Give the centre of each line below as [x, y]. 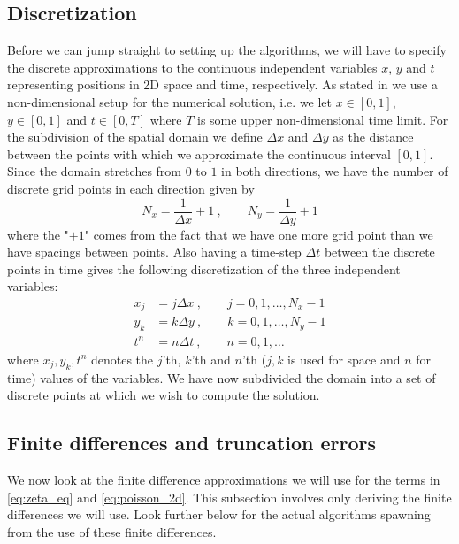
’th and [211, 359]
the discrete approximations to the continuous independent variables [192, 67]
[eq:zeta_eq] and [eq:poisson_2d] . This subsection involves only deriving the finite [229, 497]
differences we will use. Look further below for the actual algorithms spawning [219, 514]
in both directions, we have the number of [335, 171]
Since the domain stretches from [94, 171]
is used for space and [344, 359]
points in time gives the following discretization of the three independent [204, 268]
